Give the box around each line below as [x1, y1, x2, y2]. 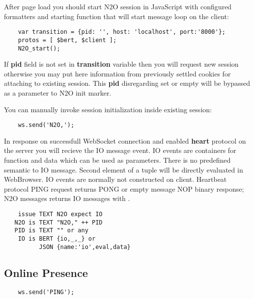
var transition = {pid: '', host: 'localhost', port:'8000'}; [18, 28, 226, 36]
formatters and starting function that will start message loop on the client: [4, 11, 229, 21]
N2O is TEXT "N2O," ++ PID [14, 219, 103, 226]
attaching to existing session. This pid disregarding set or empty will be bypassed [4, 78, 251, 88]
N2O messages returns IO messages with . [4, 193, 130, 203]
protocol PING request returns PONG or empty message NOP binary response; [4, 183, 244, 194]
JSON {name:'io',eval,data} [39, 243, 131, 250]
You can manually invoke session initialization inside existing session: [4, 104, 212, 114]
